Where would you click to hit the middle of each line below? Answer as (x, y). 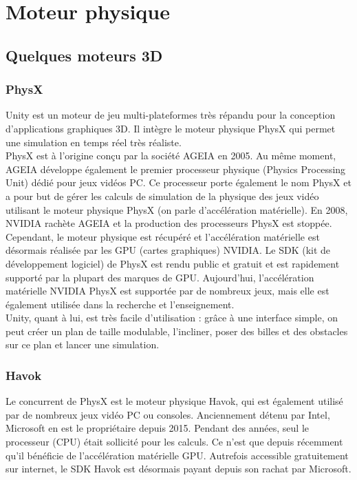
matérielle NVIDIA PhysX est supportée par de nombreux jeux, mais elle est (167, 291)
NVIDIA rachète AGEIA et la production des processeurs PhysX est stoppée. (169, 223)
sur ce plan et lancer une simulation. (83, 344)
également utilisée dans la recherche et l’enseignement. (120, 304)
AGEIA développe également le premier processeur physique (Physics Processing (176, 169)
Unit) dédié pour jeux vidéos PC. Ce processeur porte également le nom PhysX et (178, 182)
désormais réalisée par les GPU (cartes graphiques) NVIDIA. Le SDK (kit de (168, 250)
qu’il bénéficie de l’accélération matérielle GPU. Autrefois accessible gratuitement (177, 455)
